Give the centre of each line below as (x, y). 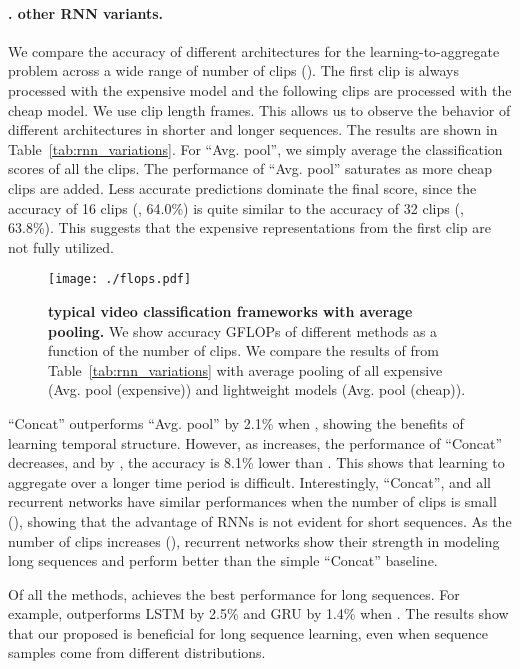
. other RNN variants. (86, 12)
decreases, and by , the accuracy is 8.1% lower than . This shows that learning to (256, 462)
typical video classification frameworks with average (230, 310)
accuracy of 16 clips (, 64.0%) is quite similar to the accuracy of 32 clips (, (236, 207)
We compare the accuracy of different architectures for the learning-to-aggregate (254, 50)
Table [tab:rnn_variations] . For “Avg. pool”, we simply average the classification (255, 148)
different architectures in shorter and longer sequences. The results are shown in (253, 129)
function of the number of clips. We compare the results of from (243, 350)
